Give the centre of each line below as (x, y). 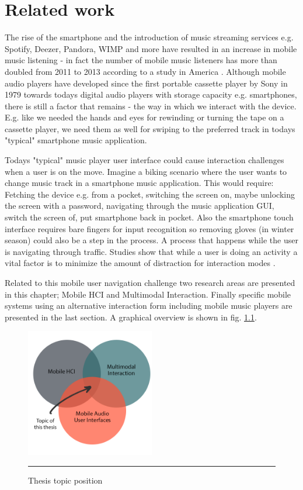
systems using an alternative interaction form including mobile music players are (149, 306)
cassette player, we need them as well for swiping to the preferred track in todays (150, 128)
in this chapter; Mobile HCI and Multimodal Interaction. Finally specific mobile (148, 294)
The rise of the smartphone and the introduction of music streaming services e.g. (149, 37)
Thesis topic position (65, 480)
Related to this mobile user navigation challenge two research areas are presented (150, 282)
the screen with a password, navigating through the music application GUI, (140, 206)
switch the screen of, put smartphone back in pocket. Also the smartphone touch (149, 217)
